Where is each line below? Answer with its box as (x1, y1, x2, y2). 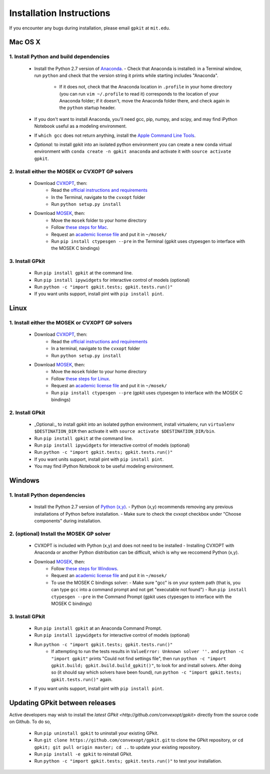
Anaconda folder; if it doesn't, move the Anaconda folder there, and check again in (59, 98, 230, 104)
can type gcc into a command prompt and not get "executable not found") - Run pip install (51, 587, 247, 593)
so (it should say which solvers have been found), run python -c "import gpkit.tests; (51, 670, 242, 676)
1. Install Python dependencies (9, 491, 85, 498)
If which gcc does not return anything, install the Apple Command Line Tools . (34, 132, 196, 138)
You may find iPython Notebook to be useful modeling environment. (34, 463, 174, 469)
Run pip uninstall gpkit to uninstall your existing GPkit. (34, 730, 158, 736)
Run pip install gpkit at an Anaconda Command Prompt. (34, 625, 162, 631)
